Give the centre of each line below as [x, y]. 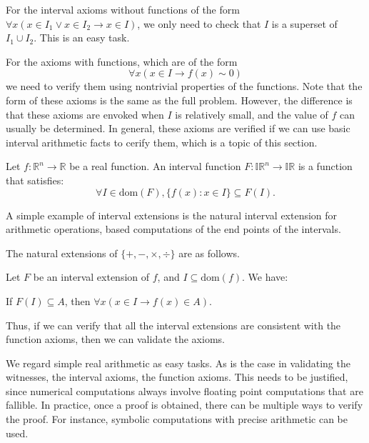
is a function [325, 166]
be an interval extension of [91, 277]
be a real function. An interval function [155, 166]
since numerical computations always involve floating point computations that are [184, 390]
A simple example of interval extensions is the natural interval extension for [172, 215]
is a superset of [304, 23]
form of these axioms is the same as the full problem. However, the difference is [179, 100]
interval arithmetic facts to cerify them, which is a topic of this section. [162, 142]
